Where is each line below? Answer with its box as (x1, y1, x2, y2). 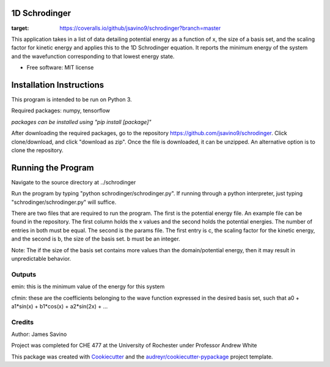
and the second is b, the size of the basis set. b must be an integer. (11, 235, 180, 242)
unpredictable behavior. (11, 255, 71, 262)
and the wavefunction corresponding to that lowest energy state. (11, 53, 175, 60)
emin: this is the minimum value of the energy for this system (11, 283, 165, 290)
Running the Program (11, 162, 94, 173)
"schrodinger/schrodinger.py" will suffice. (11, 198, 117, 206)
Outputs (11, 270, 37, 278)
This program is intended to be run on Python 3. (11, 95, 133, 103)
